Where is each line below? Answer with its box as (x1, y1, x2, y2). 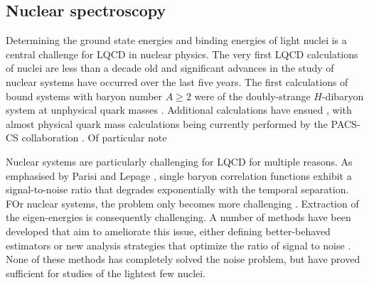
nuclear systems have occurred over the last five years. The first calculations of (6, 74, 348, 89)
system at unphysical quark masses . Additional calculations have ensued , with (6, 102, 352, 117)
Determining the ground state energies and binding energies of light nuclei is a (6, 33, 347, 48)
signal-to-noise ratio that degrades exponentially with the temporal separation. (6, 182, 349, 197)
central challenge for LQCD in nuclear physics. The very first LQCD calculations (6, 46, 358, 61)
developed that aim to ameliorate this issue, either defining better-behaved (6, 223, 331, 238)
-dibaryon (321, 88, 364, 103)
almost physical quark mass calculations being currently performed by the (6, 116, 328, 131)
